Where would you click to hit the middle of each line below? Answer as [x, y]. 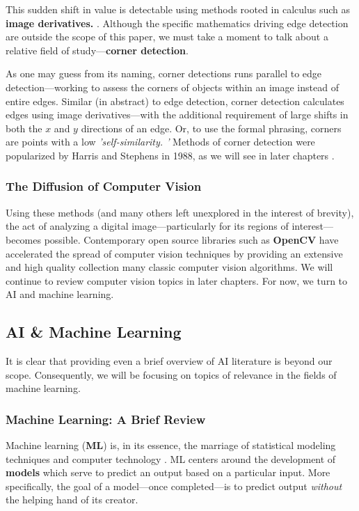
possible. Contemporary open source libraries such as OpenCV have [191, 239]
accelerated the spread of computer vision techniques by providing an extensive [174, 253]
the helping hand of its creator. [72, 500]
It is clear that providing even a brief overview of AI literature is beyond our [169, 361]
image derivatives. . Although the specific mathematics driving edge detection [177, 23]
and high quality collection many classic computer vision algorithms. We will [169, 267]
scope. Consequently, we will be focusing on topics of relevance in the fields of [171, 374]
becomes [24, 239]
